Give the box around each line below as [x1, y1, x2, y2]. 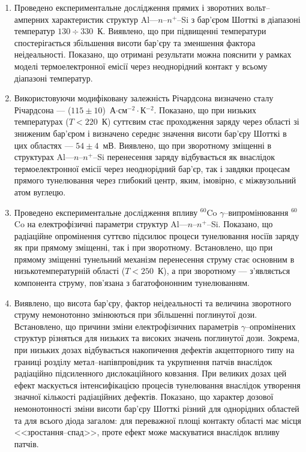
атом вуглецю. [14, 185, 66, 198]
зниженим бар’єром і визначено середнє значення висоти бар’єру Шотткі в [14, 126, 287, 139]
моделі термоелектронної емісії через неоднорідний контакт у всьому [14, 59, 268, 72]
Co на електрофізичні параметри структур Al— [14, 218, 188, 230]
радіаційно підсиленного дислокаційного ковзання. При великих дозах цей [14, 367, 287, 379]
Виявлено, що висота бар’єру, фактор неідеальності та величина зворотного [14, 296, 292, 309]
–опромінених [245, 320, 296, 332]
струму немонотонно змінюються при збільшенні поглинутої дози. [14, 308, 257, 321]
